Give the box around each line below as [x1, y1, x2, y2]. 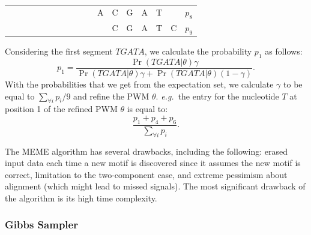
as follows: [265, 45, 303, 58]
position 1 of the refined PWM [5, 103, 118, 115]
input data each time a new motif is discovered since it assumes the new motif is [5, 156, 301, 169]
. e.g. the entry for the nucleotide [155, 89, 279, 102]
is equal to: [127, 103, 168, 115]
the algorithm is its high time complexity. [5, 191, 157, 204]
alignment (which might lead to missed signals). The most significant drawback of [5, 180, 306, 192]
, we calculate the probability [144, 45, 252, 58]
